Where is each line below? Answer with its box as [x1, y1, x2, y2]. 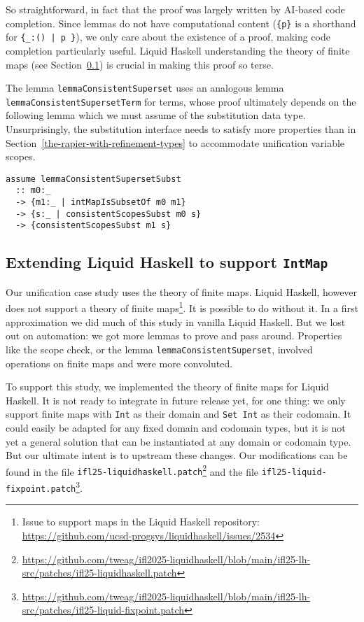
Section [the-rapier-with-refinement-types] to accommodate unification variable [6, 135, 345, 150]
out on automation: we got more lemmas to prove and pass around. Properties [6, 328, 342, 343]
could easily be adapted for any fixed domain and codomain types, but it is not [6, 420, 346, 434]
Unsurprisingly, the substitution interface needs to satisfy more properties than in [6, 122, 356, 136]
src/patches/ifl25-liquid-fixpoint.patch [22, 602, 185, 617]
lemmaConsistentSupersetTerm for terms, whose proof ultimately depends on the [6, 94, 356, 108]
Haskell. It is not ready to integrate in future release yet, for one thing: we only [6, 393, 346, 407]
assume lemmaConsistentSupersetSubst [6, 174, 181, 184]
